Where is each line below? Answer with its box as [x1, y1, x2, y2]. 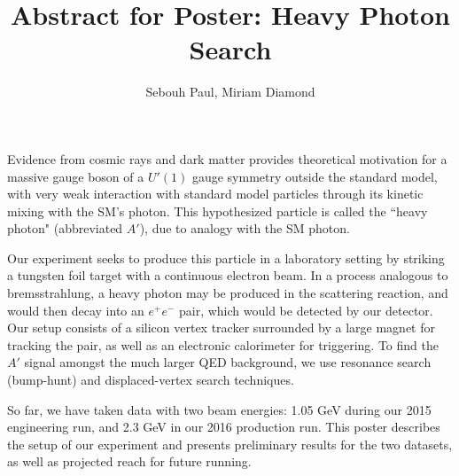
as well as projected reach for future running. [7, 452, 252, 471]
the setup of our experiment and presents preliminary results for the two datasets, [7, 434, 453, 453]
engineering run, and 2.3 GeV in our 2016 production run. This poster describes [7, 417, 440, 436]
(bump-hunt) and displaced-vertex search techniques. [7, 371, 294, 389]
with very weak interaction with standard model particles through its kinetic [7, 184, 424, 203]
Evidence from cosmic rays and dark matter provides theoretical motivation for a [7, 149, 447, 168]
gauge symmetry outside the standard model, [191, 167, 438, 185]
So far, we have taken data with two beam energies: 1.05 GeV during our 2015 [7, 400, 432, 418]
